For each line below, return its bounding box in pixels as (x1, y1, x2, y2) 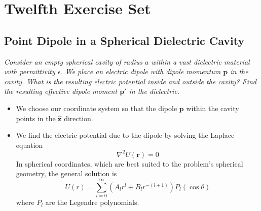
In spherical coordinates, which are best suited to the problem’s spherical (16, 158, 243, 169)
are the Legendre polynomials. (45, 197, 139, 207)
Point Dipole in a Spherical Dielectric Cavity (4, 32, 245, 48)
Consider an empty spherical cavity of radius (4, 56, 142, 67)
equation (16, 139, 43, 150)
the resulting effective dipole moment (4, 86, 118, 96)
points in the (16, 113, 56, 123)
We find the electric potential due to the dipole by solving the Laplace (16, 130, 235, 140)
